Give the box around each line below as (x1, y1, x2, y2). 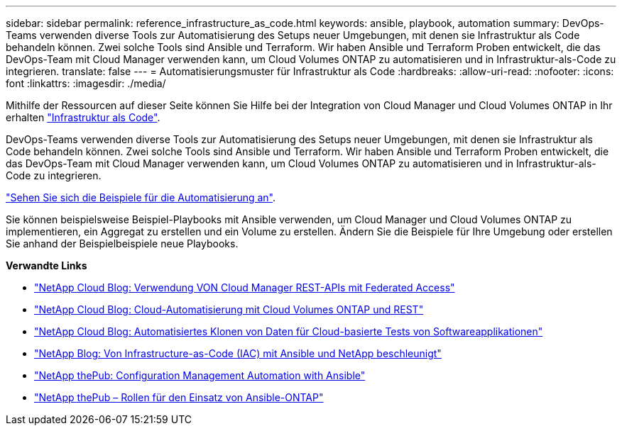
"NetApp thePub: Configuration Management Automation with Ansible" (34, 369, 366, 381)
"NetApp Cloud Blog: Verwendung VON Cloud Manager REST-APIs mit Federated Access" (34, 281, 455, 293)
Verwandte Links (6, 259, 87, 272)
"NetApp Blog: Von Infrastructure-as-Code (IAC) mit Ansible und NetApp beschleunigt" (34, 347, 442, 359)
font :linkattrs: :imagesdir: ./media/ (6, 77, 166, 89)
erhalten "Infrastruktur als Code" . (6, 111, 160, 123)
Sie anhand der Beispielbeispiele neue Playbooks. (6, 237, 239, 250)
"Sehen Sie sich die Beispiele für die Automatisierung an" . (6, 191, 276, 203)
